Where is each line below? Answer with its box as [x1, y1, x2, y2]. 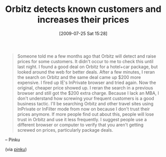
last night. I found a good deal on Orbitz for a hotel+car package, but [17, 64, 158, 70]
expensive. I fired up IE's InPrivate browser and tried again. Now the [17, 79, 156, 85]
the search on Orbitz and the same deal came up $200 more [17, 74, 141, 80]
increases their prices [37, 14, 129, 25]
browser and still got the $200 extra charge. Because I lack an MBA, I [17, 90, 160, 96]
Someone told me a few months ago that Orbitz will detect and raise [17, 53, 157, 59]
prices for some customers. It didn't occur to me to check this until [17, 58, 154, 64]
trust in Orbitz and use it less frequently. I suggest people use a [17, 116, 147, 122]
